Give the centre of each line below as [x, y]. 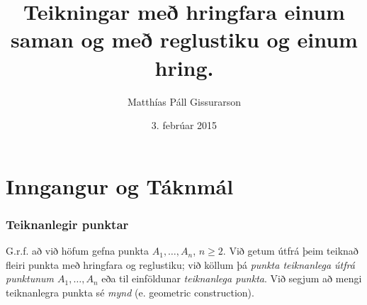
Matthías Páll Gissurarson [184, 101]
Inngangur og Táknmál [120, 185]
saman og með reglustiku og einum [184, 39]
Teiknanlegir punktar [67, 224]
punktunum [30, 278]
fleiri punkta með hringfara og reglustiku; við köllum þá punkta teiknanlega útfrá [180, 264]
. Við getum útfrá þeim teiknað [290, 251]
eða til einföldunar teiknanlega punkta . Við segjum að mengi [232, 278]
